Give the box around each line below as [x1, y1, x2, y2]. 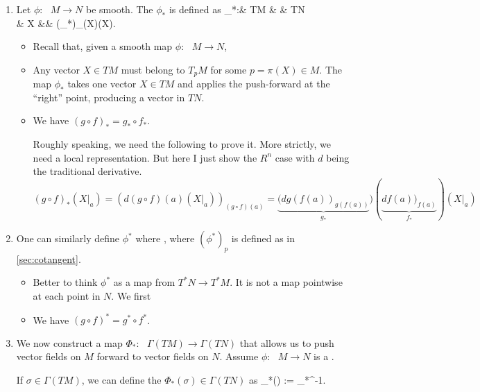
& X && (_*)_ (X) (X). [16, 15, 116, 30]
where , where [135, 231, 195, 246]
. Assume [219, 349, 259, 364]
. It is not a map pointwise [230, 275, 343, 289]
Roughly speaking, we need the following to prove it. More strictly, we [33, 137, 331, 151]
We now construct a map [16, 335, 123, 350]
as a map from [113, 275, 175, 289]
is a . [314, 349, 334, 364]
